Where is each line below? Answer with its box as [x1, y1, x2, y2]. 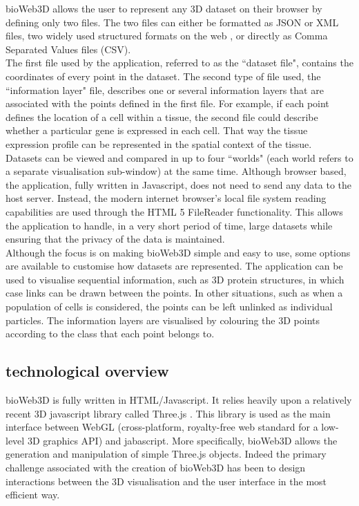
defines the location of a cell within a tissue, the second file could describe [6, 109, 318, 124]
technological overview [6, 360, 169, 382]
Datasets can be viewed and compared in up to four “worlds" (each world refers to [6, 150, 353, 165]
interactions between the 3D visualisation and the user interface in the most [6, 474, 327, 488]
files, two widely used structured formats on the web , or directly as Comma [6, 28, 328, 43]
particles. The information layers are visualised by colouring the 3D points [6, 312, 320, 327]
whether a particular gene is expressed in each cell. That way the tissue [6, 123, 308, 138]
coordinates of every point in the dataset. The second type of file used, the [6, 68, 321, 83]
